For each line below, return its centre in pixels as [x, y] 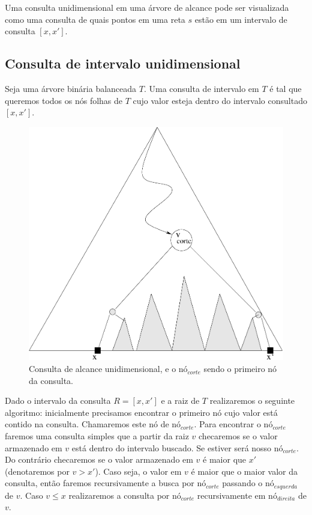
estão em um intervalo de [241, 19]
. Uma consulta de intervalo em [201, 88]
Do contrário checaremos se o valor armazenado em [99, 459]
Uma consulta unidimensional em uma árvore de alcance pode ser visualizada [147, 7]
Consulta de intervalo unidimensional [123, 63]
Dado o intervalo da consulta [58, 401]
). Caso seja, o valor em [138, 471]
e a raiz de [180, 401]
